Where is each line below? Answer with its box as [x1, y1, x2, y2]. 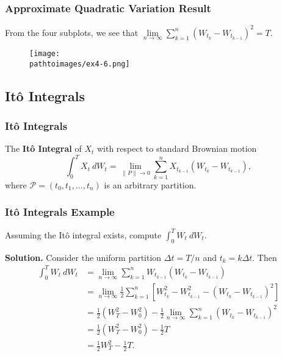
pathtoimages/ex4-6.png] [29, 59, 130, 68]
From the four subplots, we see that [5, 26, 139, 38]
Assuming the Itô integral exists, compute [5, 228, 162, 241]
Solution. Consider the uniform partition [5, 251, 162, 263]
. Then [252, 251, 277, 263]
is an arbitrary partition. [104, 178, 197, 191]
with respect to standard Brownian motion [96, 142, 257, 155]
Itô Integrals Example [5, 204, 115, 219]
